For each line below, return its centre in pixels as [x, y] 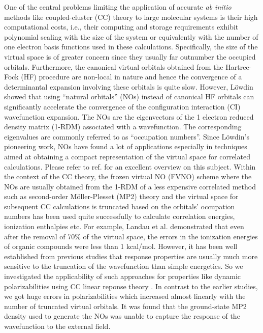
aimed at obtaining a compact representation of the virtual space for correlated [127, 156]
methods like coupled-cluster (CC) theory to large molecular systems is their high [131, 17]
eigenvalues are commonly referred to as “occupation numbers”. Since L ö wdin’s [127, 136]
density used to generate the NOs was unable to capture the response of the [122, 316]
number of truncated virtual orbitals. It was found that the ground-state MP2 [125, 306]
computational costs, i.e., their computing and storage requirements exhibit [121, 27]
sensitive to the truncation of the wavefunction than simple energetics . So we [124, 266]
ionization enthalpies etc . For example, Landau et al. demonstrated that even [124, 226]
